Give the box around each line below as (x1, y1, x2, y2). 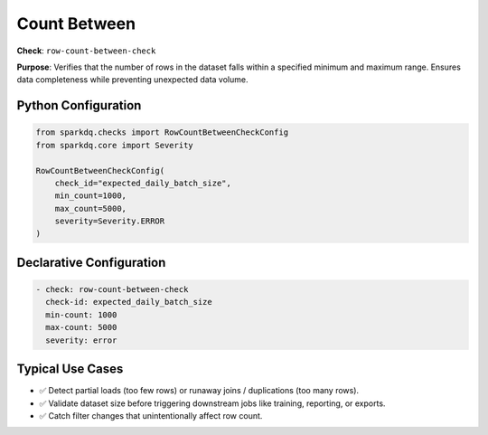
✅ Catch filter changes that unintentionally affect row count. (39, 410, 263, 421)
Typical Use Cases (16, 362, 124, 377)
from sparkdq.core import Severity (35, 140, 193, 150)
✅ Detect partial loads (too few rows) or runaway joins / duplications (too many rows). (39, 385, 360, 396)
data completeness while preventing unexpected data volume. (16, 74, 249, 85)
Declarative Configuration (16, 254, 166, 270)
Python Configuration (16, 98, 142, 113)
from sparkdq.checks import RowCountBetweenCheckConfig (35, 128, 289, 137)
